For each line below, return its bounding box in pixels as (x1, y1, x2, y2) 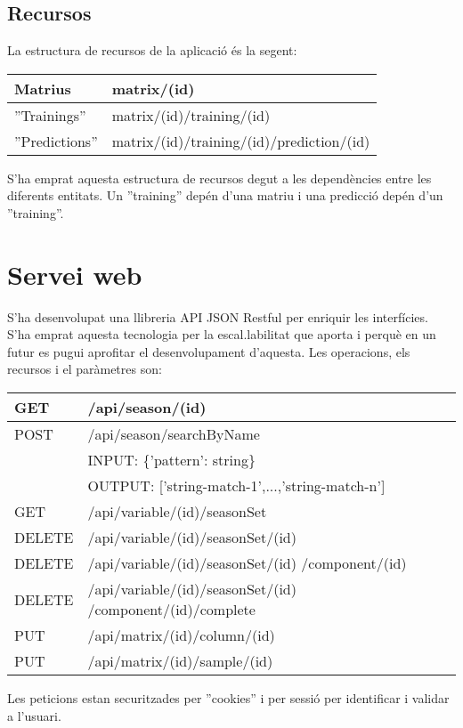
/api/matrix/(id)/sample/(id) (87, 651, 273, 672)
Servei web (7, 255, 142, 292)
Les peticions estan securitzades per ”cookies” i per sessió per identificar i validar (7, 689, 450, 708)
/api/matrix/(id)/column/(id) (87, 625, 275, 646)
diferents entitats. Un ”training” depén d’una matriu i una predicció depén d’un (7, 186, 443, 205)
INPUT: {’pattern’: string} (87, 449, 256, 471)
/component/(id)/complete (87, 599, 256, 620)
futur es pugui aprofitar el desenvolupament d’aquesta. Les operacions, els (7, 342, 410, 360)
